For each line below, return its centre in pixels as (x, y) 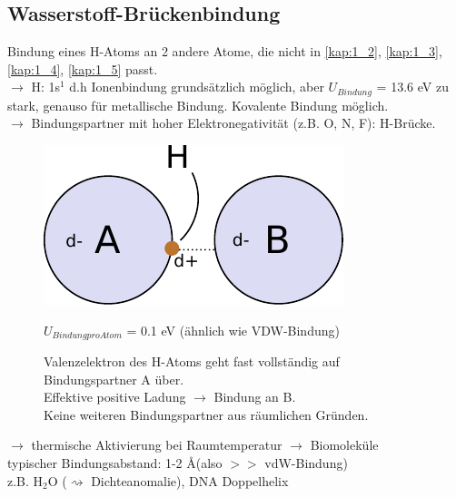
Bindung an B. (255, 397)
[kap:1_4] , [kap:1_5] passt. (83, 68)
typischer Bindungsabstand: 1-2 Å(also (115, 463)
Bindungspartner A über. (114, 379)
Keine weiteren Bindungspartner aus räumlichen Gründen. (206, 414)
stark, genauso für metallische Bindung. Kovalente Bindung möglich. (198, 105)
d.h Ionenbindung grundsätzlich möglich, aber (197, 87)
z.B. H (25, 480)
